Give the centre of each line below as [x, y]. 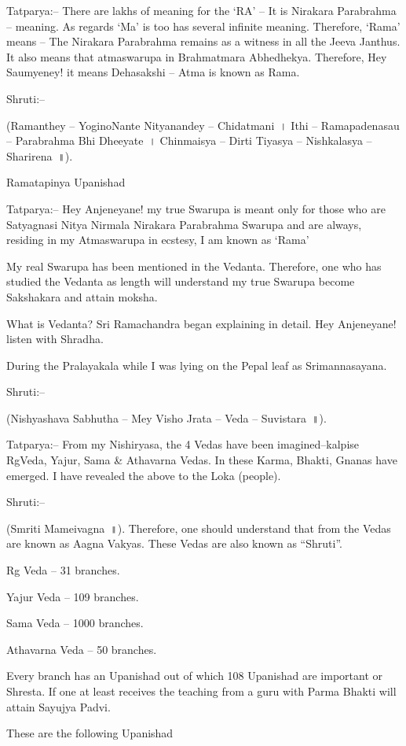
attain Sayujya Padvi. [59, 706]
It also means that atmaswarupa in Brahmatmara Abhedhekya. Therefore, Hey [197, 56]
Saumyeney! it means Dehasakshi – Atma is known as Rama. [153, 72]
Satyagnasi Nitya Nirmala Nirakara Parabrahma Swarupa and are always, [184, 224]
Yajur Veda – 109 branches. [73, 596]
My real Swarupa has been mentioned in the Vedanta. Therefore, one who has [194, 266]
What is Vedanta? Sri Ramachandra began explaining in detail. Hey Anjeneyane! [201, 323]
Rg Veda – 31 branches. [63, 570]
